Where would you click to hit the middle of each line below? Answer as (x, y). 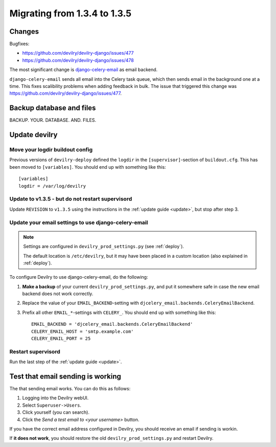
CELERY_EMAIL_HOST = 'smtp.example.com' (83, 331)
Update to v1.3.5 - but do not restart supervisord (71, 199)
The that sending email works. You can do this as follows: (70, 389)
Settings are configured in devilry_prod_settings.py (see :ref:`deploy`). (103, 247)
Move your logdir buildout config (51, 150)
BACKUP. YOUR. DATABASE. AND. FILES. (53, 120)
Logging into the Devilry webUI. (55, 398)
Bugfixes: (19, 44)
